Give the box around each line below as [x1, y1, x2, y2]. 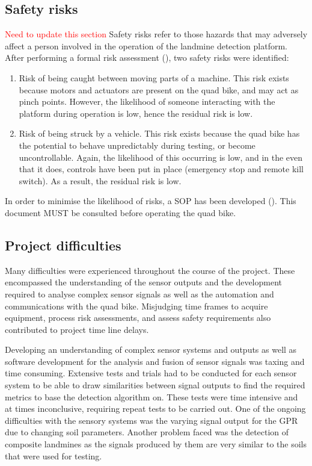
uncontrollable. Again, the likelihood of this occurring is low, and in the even [19, 151, 303, 163]
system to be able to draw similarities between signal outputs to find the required [5, 379, 305, 391]
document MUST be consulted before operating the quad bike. [5, 206, 236, 219]
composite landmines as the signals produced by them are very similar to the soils [5, 438, 307, 450]
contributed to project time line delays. [5, 323, 149, 335]
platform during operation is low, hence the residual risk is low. [19, 107, 253, 119]
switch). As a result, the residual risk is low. [19, 174, 182, 187]
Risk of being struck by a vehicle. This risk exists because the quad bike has [19, 127, 300, 140]
